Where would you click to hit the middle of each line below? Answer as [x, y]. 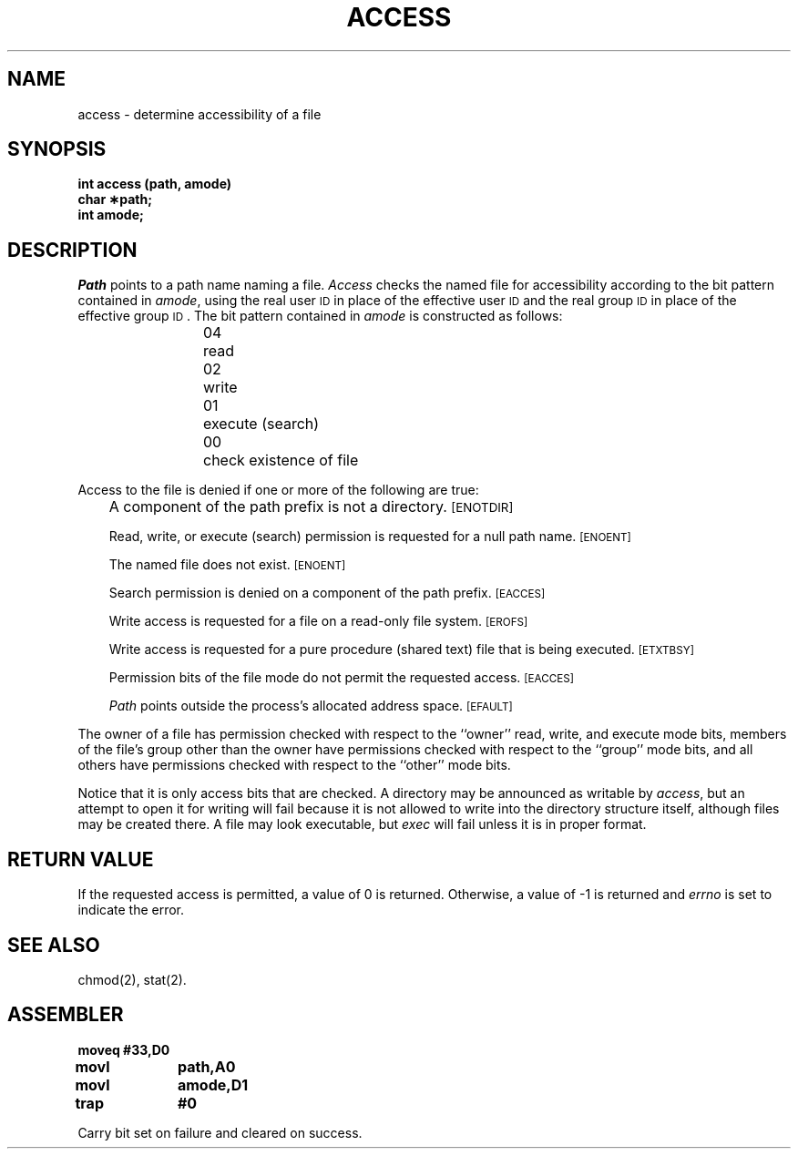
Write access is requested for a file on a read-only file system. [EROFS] [318, 621]
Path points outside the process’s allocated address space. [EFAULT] [311, 706]
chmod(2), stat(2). [132, 979]
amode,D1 [213, 1084]
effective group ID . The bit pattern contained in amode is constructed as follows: [320, 316]
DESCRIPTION [72, 250]
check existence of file [281, 460]
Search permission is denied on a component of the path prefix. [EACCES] [327, 593]
